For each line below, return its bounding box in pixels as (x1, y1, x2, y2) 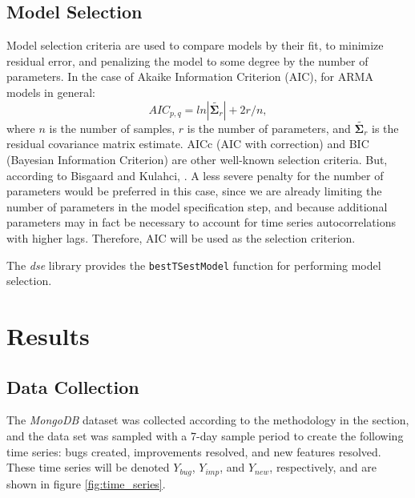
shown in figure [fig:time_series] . (6, 475, 166, 492)
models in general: (6, 83, 95, 100)
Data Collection (6, 374, 139, 399)
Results (6, 319, 90, 351)
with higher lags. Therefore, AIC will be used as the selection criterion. (6, 229, 356, 246)
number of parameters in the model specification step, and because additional (6, 198, 388, 215)
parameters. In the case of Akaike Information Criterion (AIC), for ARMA (6, 68, 373, 85)
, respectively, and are (269, 459, 377, 476)
